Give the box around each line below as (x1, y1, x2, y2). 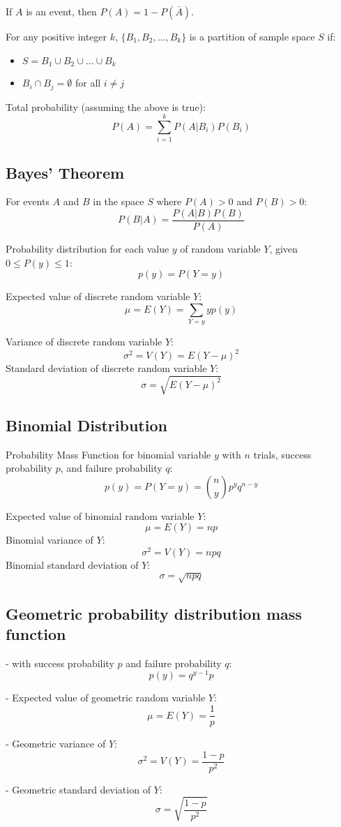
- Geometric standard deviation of (6, 782, 151, 796)
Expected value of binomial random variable (6, 508, 195, 523)
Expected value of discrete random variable (6, 289, 190, 304)
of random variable (180, 241, 261, 256)
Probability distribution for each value (6, 241, 169, 256)
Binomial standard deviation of (6, 558, 139, 572)
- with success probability (6, 655, 114, 670)
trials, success (253, 447, 312, 461)
